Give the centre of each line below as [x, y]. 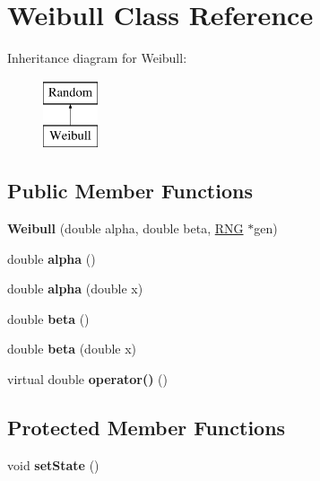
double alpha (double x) [75, 289]
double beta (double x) [72, 349]
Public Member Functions [130, 191]
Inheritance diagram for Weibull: [97, 58]
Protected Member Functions [147, 428]
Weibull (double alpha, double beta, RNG [125, 228]
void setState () [53, 464]
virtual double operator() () [87, 379]
